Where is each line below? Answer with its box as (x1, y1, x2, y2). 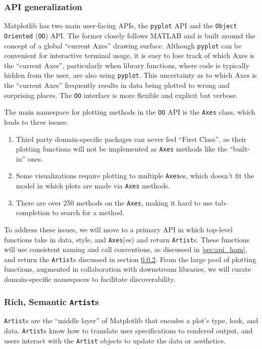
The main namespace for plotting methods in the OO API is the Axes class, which (4, 107, 255, 117)
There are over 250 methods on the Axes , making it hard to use (16, 197, 213, 208)
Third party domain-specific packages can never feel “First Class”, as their (16, 133, 246, 144)
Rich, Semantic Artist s (4, 295, 99, 308)
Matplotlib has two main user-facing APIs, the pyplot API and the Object (4, 20, 237, 31)
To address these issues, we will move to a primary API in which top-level (4, 224, 233, 234)
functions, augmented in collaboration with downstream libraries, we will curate (4, 264, 251, 274)
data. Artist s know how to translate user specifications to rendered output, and (4, 325, 253, 336)
